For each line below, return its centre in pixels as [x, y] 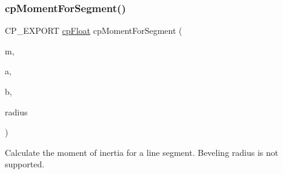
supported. [25, 164]
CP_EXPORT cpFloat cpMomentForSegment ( [94, 31]
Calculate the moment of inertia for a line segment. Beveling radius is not [142, 152]
